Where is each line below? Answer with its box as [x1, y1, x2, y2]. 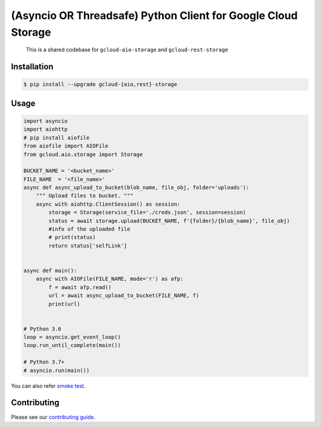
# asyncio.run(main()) [23, 367, 90, 374]
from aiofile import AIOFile [23, 143, 109, 150]
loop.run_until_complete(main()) [23, 342, 121, 349]
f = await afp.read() [48, 284, 112, 290]
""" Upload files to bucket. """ [36, 192, 134, 199]
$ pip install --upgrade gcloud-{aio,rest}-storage [23, 81, 178, 88]
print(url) [48, 301, 80, 307]
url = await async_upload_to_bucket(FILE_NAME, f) [48, 292, 199, 299]
